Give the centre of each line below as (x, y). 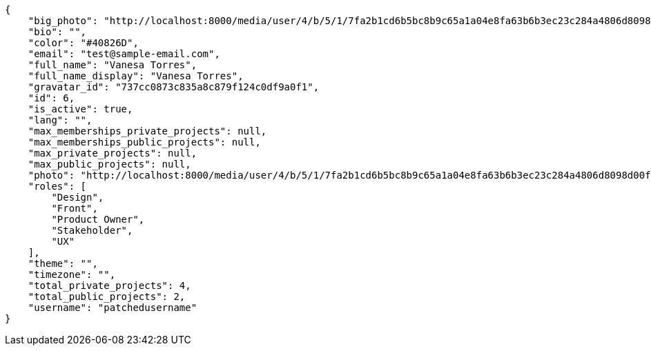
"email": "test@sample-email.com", (124, 54)
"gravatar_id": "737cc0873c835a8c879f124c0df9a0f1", (174, 87)
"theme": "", (63, 263)
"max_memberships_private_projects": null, (147, 131)
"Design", (78, 197)
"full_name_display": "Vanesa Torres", (136, 76)
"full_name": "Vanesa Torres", (113, 65)
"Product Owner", (98, 219)
